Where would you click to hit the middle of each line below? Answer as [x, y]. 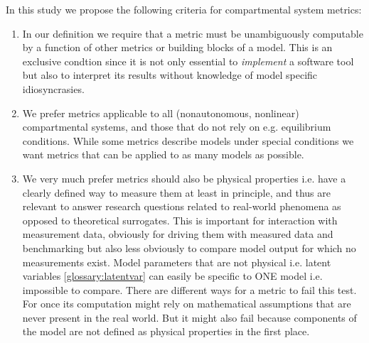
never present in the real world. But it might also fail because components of [189, 317]
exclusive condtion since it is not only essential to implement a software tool [188, 61]
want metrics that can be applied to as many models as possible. [163, 154]
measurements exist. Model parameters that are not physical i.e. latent [177, 262]
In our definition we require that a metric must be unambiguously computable [193, 33]
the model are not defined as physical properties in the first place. [166, 331]
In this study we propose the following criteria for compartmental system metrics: [184, 9]
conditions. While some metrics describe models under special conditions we [188, 140]
